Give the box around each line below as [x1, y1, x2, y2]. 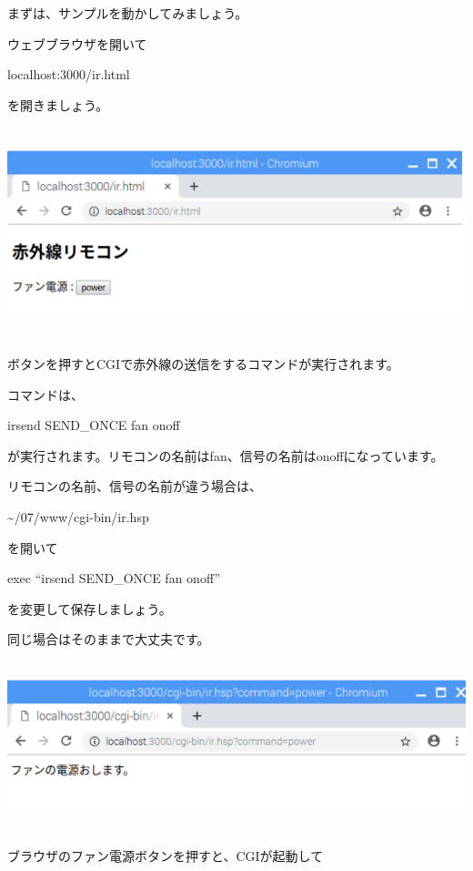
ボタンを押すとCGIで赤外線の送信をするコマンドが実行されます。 [7, 354, 399, 374]
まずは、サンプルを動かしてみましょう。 [7, 4, 248, 22]
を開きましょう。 [7, 95, 109, 114]
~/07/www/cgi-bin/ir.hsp [7, 507, 149, 527]
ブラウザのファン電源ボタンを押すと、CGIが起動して [7, 845, 324, 865]
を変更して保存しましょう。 [7, 599, 172, 618]
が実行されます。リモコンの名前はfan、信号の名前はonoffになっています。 [7, 446, 444, 465]
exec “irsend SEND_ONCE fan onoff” [7, 569, 221, 588]
